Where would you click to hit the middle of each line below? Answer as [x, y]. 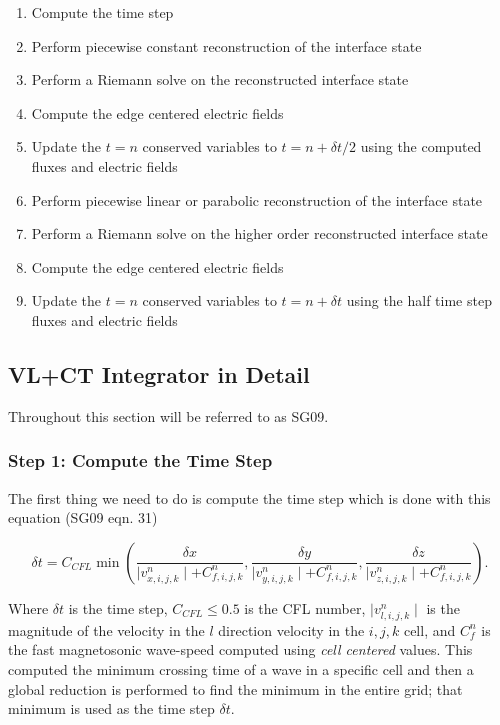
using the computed [421, 146]
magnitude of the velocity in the [106, 629]
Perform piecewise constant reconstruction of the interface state [226, 45]
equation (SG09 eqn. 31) [83, 517]
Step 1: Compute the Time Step [140, 460]
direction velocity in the [291, 629]
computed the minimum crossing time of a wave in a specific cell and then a [241, 669]
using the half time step [419, 300]
